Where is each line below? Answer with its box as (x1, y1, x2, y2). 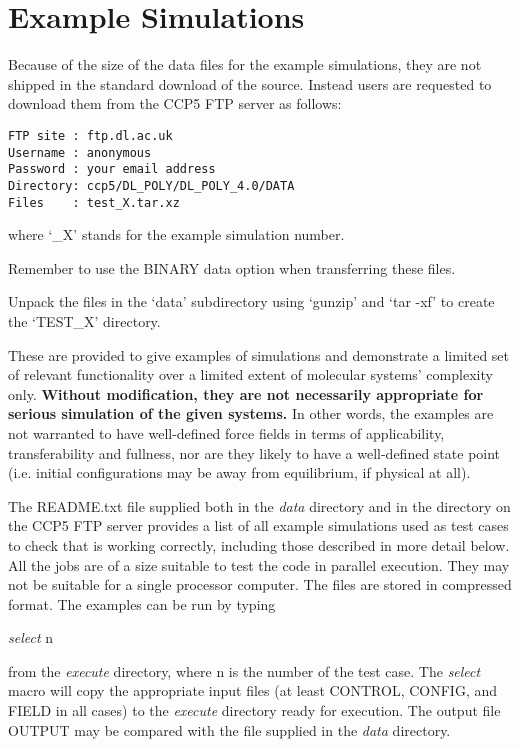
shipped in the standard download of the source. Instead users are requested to (8, 73, 492, 94)
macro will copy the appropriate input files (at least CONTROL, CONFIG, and (8, 680, 498, 701)
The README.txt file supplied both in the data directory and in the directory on (8, 495, 511, 516)
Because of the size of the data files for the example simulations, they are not (8, 54, 482, 75)
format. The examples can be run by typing (8, 593, 276, 614)
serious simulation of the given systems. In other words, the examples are (8, 403, 494, 424)
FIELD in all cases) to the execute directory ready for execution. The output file (8, 700, 501, 721)
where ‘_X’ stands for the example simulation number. (8, 224, 345, 245)
